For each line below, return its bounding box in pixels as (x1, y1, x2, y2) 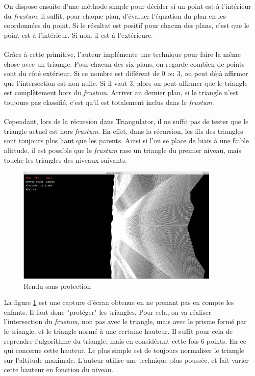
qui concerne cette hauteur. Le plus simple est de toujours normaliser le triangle (4, 345, 245, 355)
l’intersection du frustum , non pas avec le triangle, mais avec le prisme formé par (4, 316, 247, 326)
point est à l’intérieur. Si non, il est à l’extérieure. (4, 29, 153, 40)
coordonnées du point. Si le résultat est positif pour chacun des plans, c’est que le (4, 20, 249, 30)
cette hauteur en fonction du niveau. (4, 364, 113, 375)
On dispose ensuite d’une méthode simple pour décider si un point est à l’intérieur (4, 1, 251, 11)
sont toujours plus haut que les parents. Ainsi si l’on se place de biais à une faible (4, 135, 249, 146)
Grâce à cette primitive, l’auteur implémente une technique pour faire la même (4, 49, 241, 59)
